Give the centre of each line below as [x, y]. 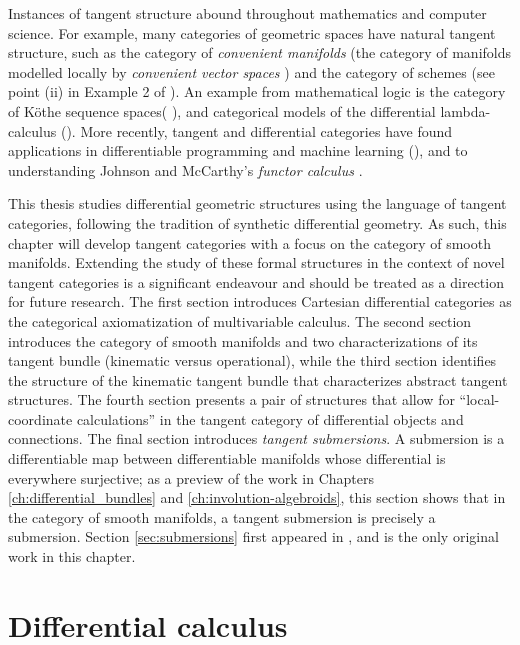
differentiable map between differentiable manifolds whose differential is [227, 458]
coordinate [40, 418]
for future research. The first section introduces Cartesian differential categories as [260, 301]
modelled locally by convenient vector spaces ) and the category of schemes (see [251, 71]
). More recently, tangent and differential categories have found [259, 130]
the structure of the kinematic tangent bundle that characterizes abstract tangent [258, 379]
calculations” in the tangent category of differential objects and [270, 418]
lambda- [465, 110]
